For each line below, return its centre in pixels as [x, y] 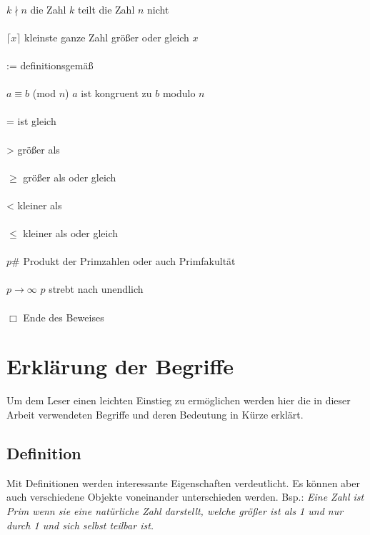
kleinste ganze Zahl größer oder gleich [107, 37]
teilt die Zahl [106, 9]
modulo [179, 93]
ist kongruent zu [116, 93]
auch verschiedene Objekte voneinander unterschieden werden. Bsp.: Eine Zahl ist [185, 497]
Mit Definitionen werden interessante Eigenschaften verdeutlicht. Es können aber [183, 482]
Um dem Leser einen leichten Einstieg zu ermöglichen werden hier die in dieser [179, 400]
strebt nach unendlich [96, 289]
